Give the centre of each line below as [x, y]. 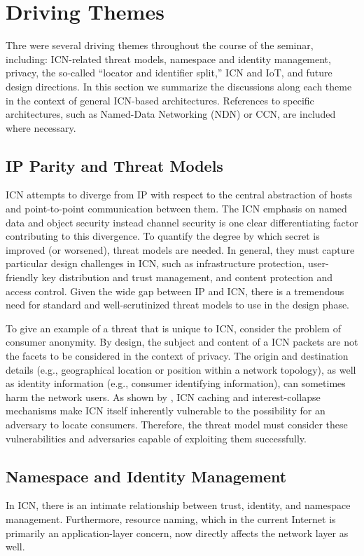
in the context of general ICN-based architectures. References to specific [160, 100]
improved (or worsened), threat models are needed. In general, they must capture [180, 249]
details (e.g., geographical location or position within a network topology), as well [181, 369]
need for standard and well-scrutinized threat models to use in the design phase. [178, 305]
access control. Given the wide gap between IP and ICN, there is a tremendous [175, 291]
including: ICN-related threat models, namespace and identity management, [168, 59]
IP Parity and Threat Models [114, 165]
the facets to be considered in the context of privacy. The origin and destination [177, 356]
